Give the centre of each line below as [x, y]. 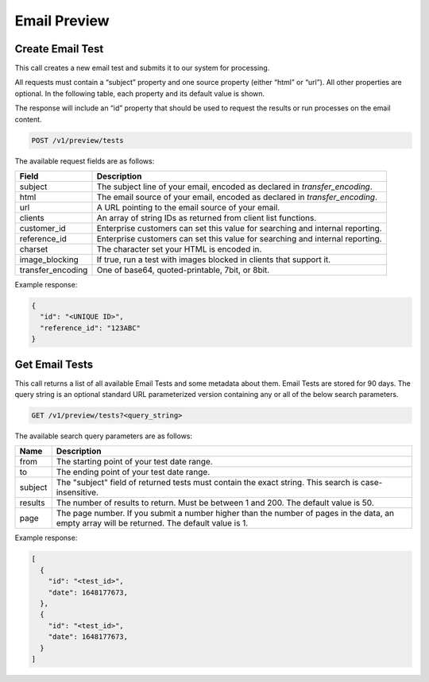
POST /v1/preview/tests [78, 140]
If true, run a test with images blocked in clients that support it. [214, 260]
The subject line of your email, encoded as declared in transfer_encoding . [234, 187]
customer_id [43, 228]
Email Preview [62, 21]
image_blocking [49, 260]
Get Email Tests [54, 364]
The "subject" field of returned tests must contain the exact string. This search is [207, 483]
